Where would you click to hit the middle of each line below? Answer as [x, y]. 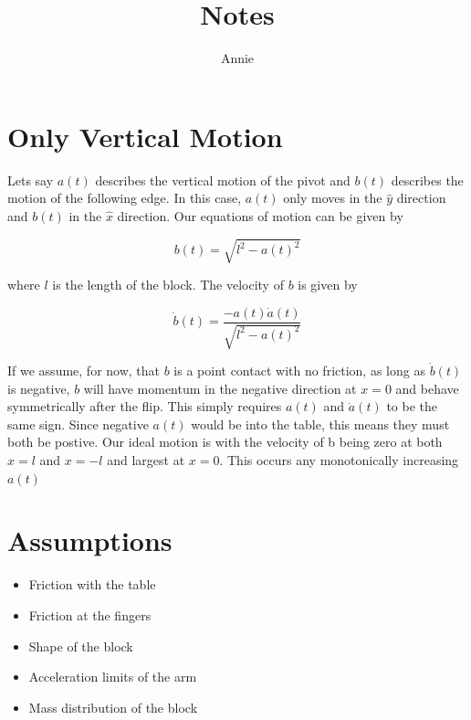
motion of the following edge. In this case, [125, 198]
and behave [427, 388]
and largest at [146, 460]
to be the [412, 406]
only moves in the [333, 198]
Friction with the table [92, 584]
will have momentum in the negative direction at [220, 388]
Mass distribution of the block [113, 707]
